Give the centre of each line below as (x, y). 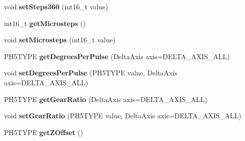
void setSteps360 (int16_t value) (56, 6)
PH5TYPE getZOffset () (43, 132)
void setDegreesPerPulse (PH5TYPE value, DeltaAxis (91, 73)
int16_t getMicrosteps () (45, 23)
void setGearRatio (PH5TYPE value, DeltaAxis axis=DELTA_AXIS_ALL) (123, 116)
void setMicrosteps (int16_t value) (60, 40)
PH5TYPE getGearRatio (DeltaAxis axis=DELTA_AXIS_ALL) (106, 99)
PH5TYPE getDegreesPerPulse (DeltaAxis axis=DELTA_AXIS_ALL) (117, 56)
